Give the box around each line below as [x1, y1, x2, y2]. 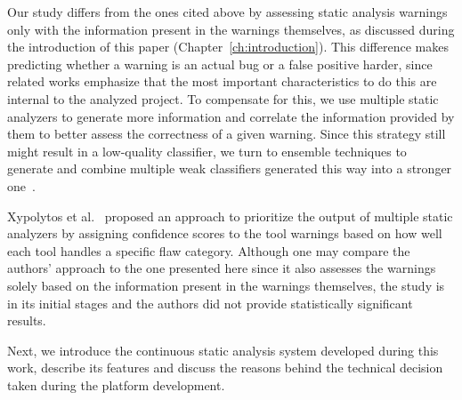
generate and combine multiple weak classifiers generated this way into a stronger [7, 159, 452, 178]
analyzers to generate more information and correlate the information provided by [7, 107, 455, 125]
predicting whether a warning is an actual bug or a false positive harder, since [7, 54, 433, 73]
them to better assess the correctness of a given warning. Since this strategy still [7, 124, 446, 143]
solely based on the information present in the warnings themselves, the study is [7, 276, 445, 294]
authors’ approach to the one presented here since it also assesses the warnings [7, 259, 436, 277]
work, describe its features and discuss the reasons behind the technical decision [7, 358, 443, 377]
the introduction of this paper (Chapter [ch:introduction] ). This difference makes [7, 37, 449, 56]
